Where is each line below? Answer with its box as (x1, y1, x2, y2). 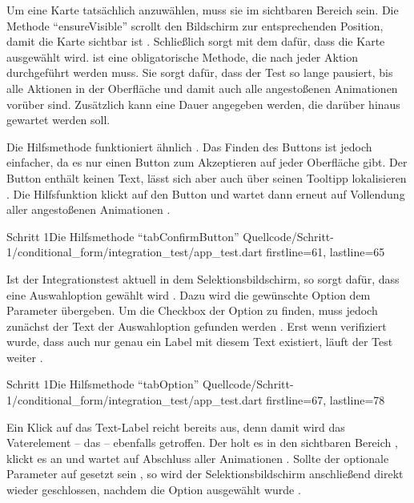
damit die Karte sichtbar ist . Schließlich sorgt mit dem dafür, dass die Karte (6, 33, 385, 50)
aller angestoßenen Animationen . (6, 201, 171, 218)
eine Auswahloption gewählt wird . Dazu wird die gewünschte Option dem (6, 286, 371, 303)
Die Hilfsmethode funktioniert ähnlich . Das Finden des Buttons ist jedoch (6, 138, 372, 155)
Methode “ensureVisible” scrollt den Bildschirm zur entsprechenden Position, (6, 17, 384, 34)
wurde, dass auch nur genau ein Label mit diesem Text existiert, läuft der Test (6, 333, 393, 350)
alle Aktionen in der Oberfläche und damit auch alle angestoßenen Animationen (6, 79, 398, 96)
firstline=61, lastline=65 (266, 243, 385, 260)
